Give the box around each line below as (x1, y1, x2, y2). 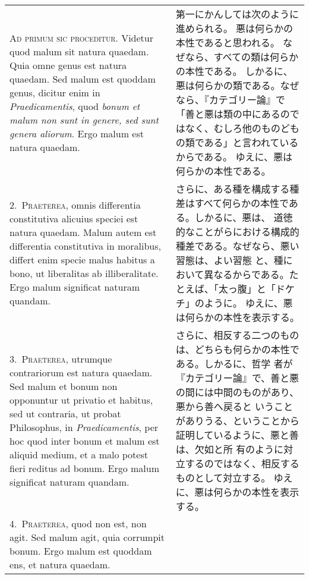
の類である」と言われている (175, 136, 299, 149)
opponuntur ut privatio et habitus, (10, 393, 153, 407)
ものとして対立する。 (175, 471, 271, 484)
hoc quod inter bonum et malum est (10, 434, 160, 448)
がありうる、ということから (175, 414, 299, 427)
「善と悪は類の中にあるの (175, 107, 290, 121)
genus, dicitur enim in (10, 85, 100, 99)
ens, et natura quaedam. (10, 558, 111, 571)
